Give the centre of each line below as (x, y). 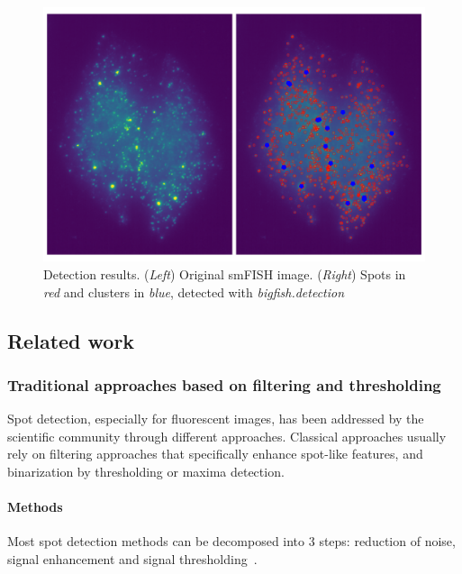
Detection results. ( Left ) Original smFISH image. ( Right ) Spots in (225, 273)
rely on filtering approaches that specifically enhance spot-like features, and (215, 454)
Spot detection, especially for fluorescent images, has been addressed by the (216, 419)
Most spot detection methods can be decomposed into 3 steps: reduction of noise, (231, 541)
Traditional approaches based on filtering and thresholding (224, 384)
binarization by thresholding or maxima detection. (146, 471)
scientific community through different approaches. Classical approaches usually (227, 436)
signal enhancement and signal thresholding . (132, 558)
